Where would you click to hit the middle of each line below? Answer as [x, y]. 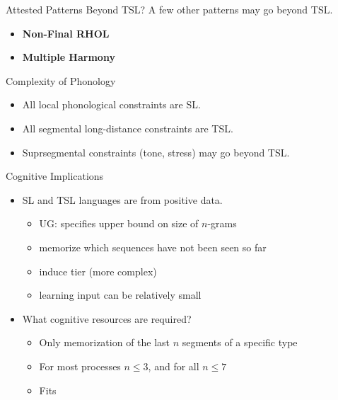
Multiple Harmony [69, 57]
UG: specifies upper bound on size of [119, 223]
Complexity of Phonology [61, 80]
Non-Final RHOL [66, 33]
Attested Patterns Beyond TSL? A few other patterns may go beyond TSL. [169, 9]
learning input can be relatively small [120, 295]
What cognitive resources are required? [107, 318]
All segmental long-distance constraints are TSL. [128, 128]
